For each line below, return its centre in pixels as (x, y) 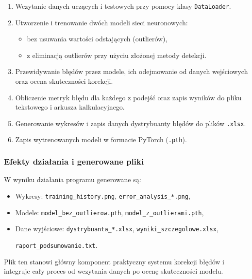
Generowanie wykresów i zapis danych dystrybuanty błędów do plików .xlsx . (131, 123)
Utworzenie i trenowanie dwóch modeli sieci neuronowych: (101, 22)
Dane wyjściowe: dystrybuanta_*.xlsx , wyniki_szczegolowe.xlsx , (117, 229)
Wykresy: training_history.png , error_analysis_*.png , (103, 195)
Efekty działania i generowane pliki (74, 161)
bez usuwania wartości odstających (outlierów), (97, 39)
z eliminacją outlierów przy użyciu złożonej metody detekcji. (117, 55)
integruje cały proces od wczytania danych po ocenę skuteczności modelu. (114, 271)
